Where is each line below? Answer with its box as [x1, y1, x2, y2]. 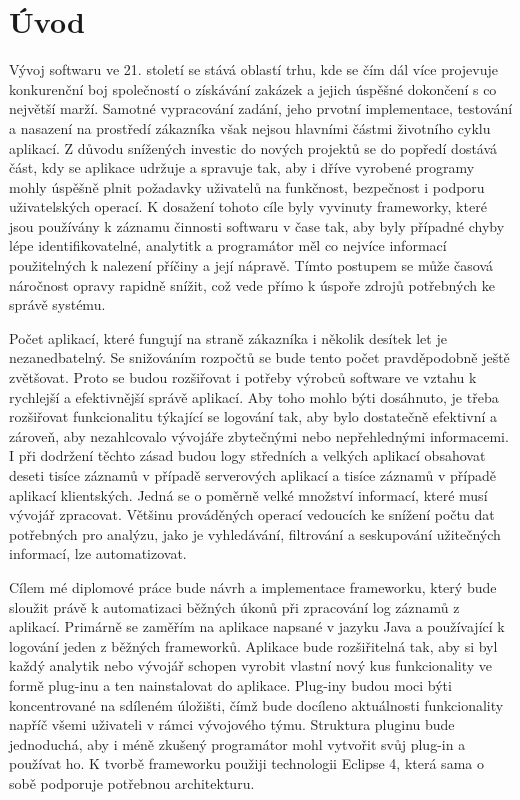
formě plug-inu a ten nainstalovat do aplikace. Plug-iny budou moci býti [9, 674, 452, 695]
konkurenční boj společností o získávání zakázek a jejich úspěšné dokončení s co [9, 78, 497, 99]
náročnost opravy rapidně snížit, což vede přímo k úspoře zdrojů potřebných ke [9, 274, 495, 295]
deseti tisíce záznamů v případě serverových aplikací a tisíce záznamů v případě [9, 465, 496, 485]
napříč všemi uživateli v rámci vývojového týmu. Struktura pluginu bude [9, 714, 455, 735]
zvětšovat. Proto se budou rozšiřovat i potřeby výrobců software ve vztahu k [9, 367, 477, 388]
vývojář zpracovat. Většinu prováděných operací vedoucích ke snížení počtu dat [9, 504, 495, 525]
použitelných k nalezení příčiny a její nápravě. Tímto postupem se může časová [9, 255, 494, 276]
